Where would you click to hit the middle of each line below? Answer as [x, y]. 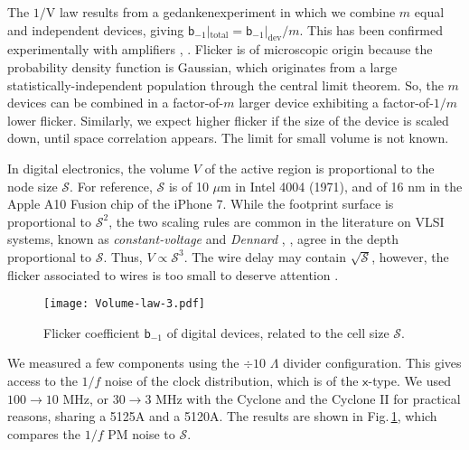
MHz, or [85, 398]
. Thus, [123, 256]
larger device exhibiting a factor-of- [336, 103]
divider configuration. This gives [372, 363]
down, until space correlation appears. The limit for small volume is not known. [228, 138]
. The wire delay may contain [265, 256]
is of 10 [188, 186]
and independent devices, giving [96, 29]
